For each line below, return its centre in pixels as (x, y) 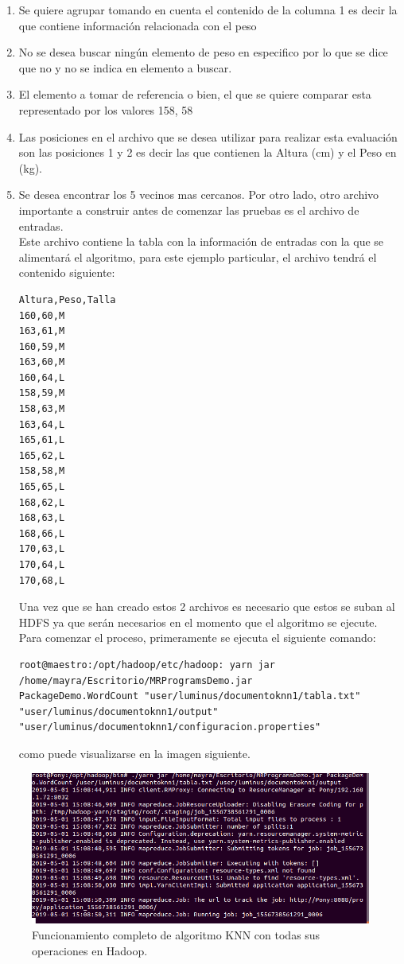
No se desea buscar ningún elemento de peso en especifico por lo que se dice (203, 52)
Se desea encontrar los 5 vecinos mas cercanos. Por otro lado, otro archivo (199, 194)
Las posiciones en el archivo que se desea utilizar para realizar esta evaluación (208, 136)
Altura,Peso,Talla (67, 299)
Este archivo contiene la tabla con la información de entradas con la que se (201, 241)
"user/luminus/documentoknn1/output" (118, 711)
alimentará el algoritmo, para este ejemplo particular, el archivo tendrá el (198, 257)
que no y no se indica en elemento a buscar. (125, 67)
